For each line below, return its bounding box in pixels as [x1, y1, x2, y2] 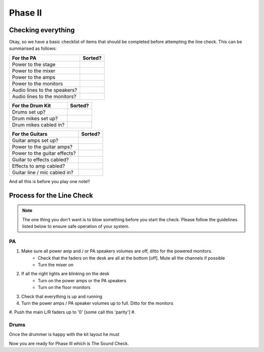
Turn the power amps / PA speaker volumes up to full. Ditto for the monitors [21, 300, 174, 306]
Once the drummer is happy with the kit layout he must [9, 331, 120, 337]
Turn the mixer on [38, 262, 73, 268]
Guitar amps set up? [12, 137, 59, 144]
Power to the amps [12, 74, 56, 81]
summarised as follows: [9, 45, 57, 51]
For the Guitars [12, 130, 47, 137]
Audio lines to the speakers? [12, 86, 78, 93]
